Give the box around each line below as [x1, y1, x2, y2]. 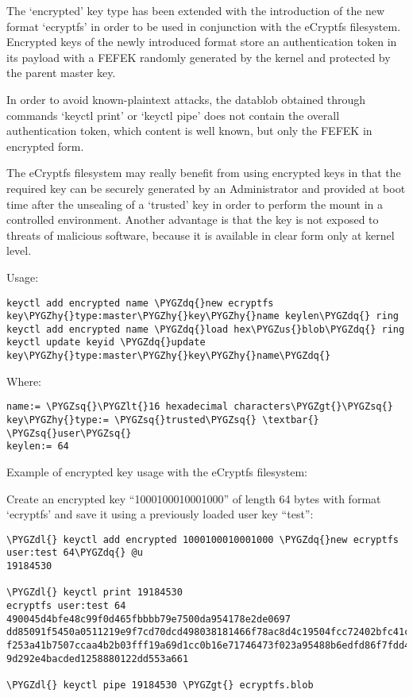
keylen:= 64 [6, 441, 69, 452]
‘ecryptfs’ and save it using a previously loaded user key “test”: [6, 506, 314, 522]
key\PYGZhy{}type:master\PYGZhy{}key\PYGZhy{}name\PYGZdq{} [6, 350, 331, 362]
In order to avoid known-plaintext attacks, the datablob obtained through [6, 90, 366, 107]
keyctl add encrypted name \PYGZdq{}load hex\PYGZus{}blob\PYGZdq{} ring [6, 323, 405, 335]
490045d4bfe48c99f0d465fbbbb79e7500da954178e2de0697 [6, 613, 291, 625]
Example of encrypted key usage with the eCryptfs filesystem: [6, 464, 307, 479]
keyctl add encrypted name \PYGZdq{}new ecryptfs [6, 297, 274, 309]
